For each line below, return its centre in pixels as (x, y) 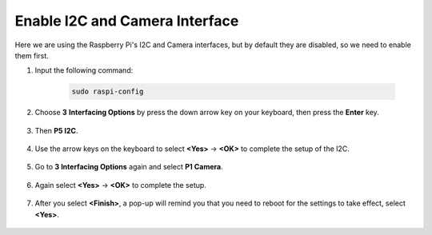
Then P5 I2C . (56, 130)
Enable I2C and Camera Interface (127, 21)
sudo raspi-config (108, 92)
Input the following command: (84, 70)
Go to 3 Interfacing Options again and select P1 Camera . (129, 167)
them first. (32, 55)
